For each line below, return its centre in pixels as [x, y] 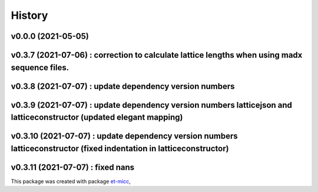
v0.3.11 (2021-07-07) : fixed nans [73, 167]
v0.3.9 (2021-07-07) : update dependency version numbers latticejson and [152, 105]
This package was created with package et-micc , [71, 181]
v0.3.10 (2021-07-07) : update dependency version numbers [124, 136]
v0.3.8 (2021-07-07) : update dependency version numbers [123, 86]
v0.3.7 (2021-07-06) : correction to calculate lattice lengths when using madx [157, 55]
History [29, 15]
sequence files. [40, 67]
